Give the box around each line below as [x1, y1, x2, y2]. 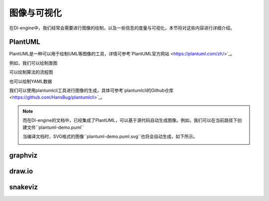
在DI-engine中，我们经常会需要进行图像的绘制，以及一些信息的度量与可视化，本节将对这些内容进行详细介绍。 [9, 25, 235, 31]
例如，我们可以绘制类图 [9, 60, 57, 66]
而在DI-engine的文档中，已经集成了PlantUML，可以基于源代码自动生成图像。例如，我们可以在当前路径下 [22, 117, 238, 123]
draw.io [9, 167, 33, 175]
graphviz [9, 151, 37, 159]
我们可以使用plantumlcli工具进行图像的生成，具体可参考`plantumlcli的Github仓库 [9, 88, 174, 94]
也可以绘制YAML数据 [9, 78, 52, 84]
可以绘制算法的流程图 [9, 69, 53, 75]
